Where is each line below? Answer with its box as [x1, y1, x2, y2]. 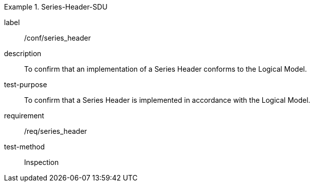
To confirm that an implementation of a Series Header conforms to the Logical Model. [24, 65, 307, 73]
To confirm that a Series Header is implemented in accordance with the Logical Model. [24, 96, 310, 104]
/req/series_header [24, 127, 87, 135]
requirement [4, 111, 44, 120]
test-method [4, 142, 45, 151]
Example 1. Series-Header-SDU [4, 3, 108, 11]
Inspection [24, 158, 59, 166]
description [4, 49, 42, 58]
